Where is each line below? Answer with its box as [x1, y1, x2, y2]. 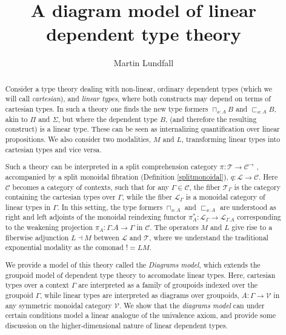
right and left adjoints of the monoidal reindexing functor [5, 212, 187, 222]
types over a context [5, 280, 69, 290]
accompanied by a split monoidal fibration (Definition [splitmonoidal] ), [5, 171, 228, 181]
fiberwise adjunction [5, 232, 69, 242]
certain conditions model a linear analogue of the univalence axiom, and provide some [5, 310, 276, 320]
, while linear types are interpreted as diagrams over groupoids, [40, 289, 239, 300]
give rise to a [231, 222, 273, 232]
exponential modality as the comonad [5, 242, 124, 252]
